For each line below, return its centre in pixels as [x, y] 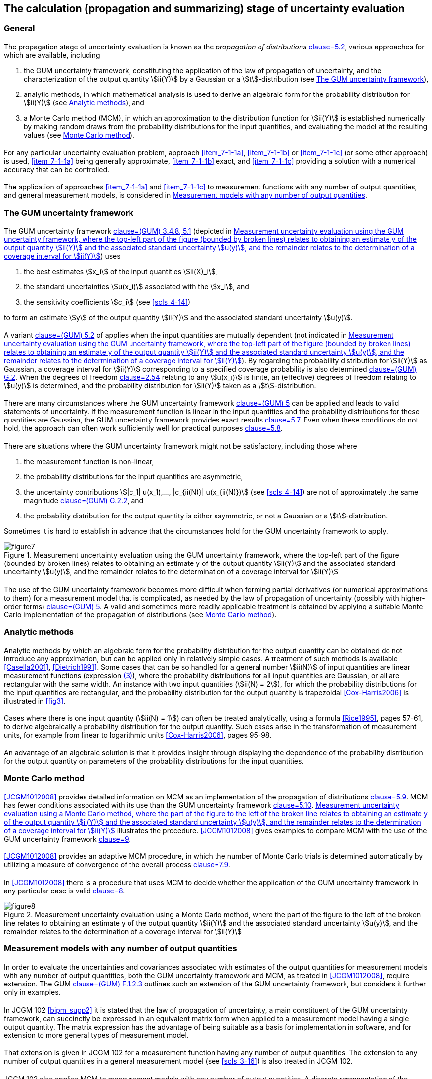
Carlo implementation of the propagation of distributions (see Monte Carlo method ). [140, 614]
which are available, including [52, 55]
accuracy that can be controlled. [57, 169]
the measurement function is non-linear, [89, 462]
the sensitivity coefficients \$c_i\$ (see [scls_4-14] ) [107, 302]
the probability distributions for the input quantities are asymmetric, [133, 477]
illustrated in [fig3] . [35, 701]
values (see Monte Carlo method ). [79, 135]
